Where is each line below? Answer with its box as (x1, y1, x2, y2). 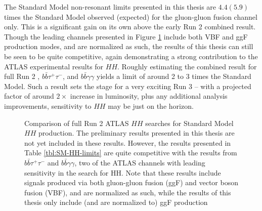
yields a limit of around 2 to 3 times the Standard (96, 71, 251, 81)
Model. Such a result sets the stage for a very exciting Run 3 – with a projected (4, 80, 251, 91)
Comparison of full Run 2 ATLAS (24, 117, 129, 128)
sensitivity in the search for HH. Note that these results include (24, 167, 221, 178)
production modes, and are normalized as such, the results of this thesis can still (4, 41, 253, 52)
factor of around (4, 91, 54, 101)
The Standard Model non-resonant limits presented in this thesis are (4, 2, 216, 12)
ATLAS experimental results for (4, 61, 104, 71)
